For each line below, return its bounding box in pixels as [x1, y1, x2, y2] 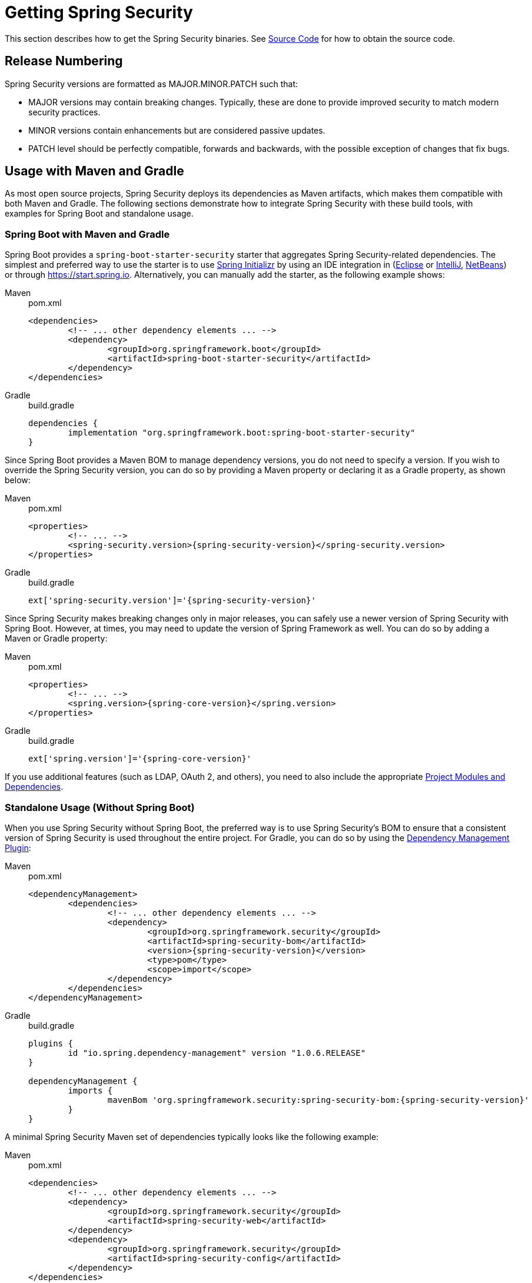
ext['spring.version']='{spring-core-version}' [28, 754, 252, 764]
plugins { [28, 1038, 73, 1048]
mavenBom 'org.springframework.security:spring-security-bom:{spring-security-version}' [107, 1095, 530, 1105]
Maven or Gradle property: [5, 633, 108, 644]
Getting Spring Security [5, 2, 193, 22]
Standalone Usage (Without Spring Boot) [5, 801, 195, 813]
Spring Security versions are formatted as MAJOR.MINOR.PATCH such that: [5, 78, 298, 89]
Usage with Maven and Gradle [5, 164, 184, 179]
